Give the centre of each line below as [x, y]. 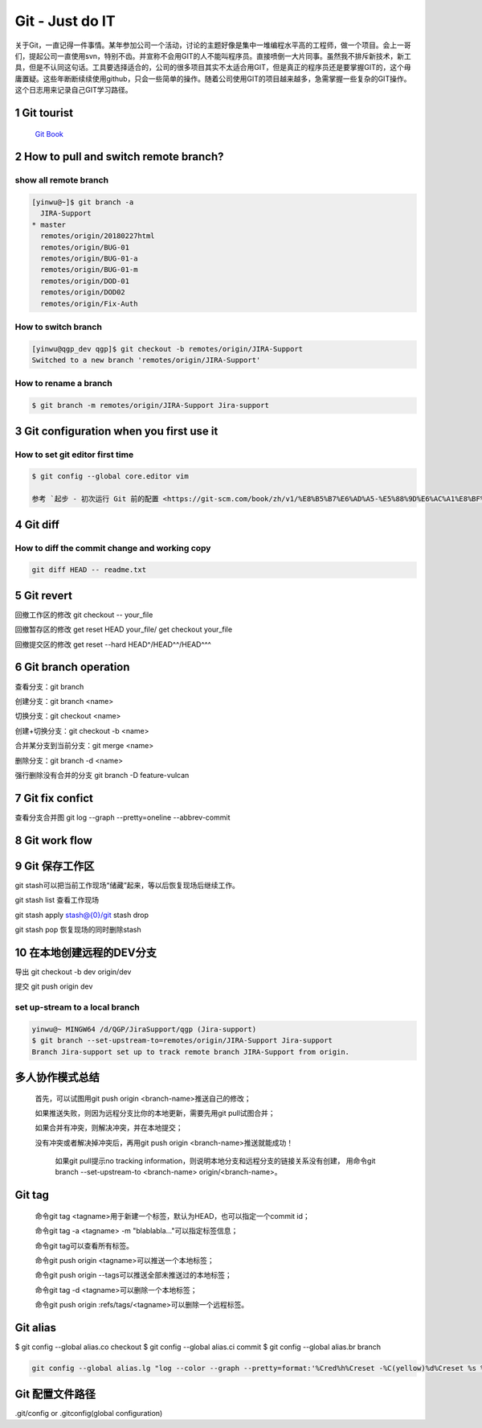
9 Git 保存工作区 [55, 866]
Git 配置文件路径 [55, 1394]
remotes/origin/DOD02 [83, 292]
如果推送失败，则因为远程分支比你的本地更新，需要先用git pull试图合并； [155, 1113]
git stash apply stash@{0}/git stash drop [82, 915]
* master [49, 224]
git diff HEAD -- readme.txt [89, 570]
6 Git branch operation [72, 667]
